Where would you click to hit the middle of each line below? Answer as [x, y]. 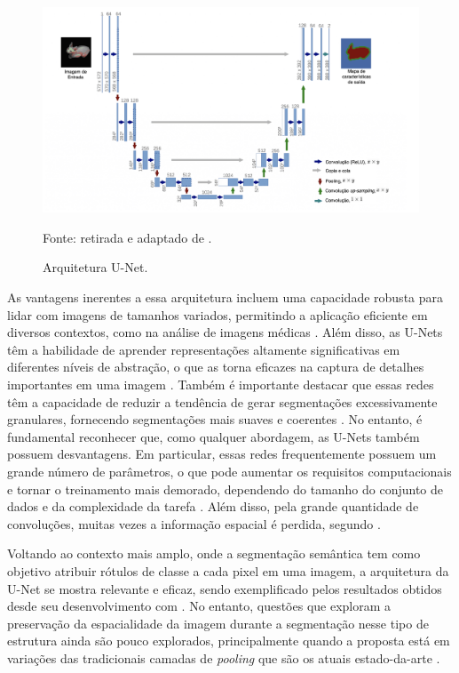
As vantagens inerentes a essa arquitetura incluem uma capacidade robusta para [226, 297]
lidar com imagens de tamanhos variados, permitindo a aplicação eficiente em [218, 314]
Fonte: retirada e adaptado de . [127, 237]
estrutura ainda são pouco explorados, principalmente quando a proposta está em [229, 641]
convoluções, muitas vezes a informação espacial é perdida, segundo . [194, 523]
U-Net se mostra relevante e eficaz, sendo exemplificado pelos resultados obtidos [225, 588]
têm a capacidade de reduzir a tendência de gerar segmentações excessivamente [222, 401]
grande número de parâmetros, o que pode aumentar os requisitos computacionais [229, 471]
